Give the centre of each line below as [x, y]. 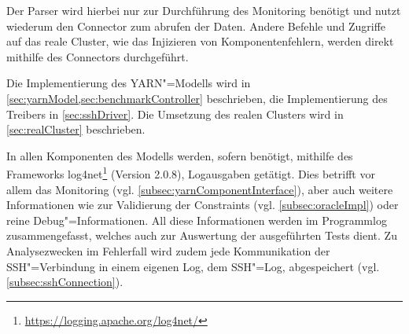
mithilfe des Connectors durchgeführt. [98, 56]
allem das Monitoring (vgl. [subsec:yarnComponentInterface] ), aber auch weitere [200, 189]
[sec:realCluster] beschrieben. [76, 129]
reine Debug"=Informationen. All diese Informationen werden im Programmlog [197, 220]
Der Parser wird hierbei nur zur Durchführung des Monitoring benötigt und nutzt [204, 10]
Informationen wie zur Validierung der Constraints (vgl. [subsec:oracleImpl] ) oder [203, 205]
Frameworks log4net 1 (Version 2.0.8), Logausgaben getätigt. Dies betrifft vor [191, 173]
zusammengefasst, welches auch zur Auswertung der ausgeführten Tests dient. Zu [202, 235]
